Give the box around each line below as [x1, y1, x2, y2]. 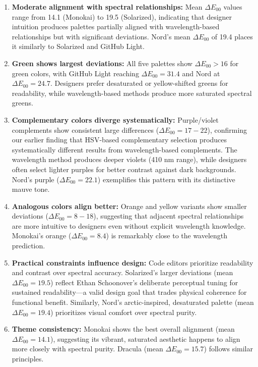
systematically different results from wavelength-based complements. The [12, 144, 237, 154]
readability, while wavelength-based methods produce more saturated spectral [12, 87, 252, 98]
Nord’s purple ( [12, 174, 59, 184]
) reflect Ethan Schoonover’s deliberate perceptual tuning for [50, 277, 238, 287]
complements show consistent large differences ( [12, 124, 159, 135]
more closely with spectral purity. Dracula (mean [12, 343, 163, 354]
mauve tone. [12, 184, 50, 194]
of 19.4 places [211, 31, 253, 41]
